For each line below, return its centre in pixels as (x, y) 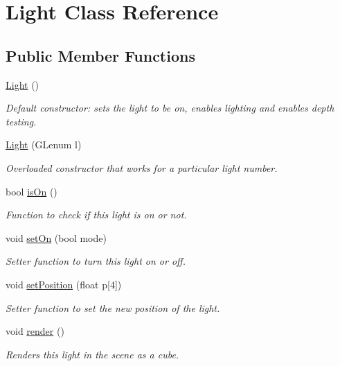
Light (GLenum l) (44, 145)
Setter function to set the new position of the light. (113, 307)
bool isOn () (32, 191)
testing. (21, 121)
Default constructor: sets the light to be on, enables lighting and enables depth (170, 108)
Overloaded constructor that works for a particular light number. (142, 167)
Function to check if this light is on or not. (96, 215)
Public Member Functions (100, 55)
